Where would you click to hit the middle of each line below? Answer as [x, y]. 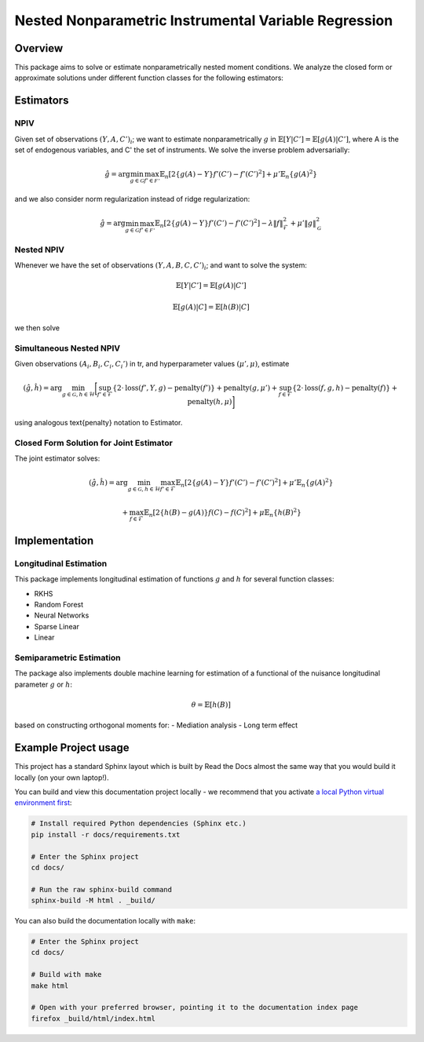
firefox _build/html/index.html [93, 1018]
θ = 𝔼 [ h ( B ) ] [211, 705]
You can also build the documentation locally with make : [105, 921]
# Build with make [66, 975]
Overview [39, 48]
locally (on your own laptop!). [62, 778]
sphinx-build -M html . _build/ [93, 901]
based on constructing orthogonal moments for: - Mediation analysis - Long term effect [156, 725]
